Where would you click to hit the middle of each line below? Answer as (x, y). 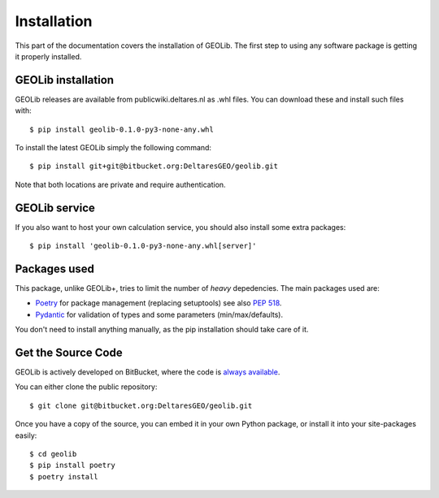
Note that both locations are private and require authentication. (121, 184)
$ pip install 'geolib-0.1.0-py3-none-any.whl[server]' (143, 246)
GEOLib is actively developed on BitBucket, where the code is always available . (148, 372)
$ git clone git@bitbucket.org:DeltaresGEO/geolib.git (141, 405)
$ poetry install (64, 476)
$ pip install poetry (72, 466)
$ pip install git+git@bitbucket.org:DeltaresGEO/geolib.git (154, 166)
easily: (26, 435)
